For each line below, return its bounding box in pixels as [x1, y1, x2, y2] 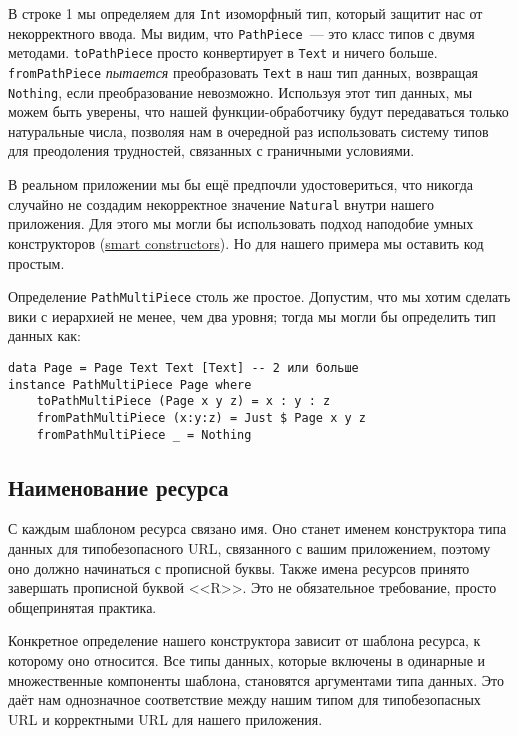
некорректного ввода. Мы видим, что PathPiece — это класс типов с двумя [8, 22, 475, 43]
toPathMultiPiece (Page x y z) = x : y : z [36, 394, 331, 409]
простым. [8, 252, 65, 273]
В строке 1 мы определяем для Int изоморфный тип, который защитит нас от [8, 3, 483, 23]
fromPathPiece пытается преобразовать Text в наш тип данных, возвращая [8, 61, 479, 82]
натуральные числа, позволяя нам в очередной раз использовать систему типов [8, 120, 489, 141]
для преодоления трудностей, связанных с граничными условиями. [8, 140, 415, 161]
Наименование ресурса [8, 471, 229, 502]
